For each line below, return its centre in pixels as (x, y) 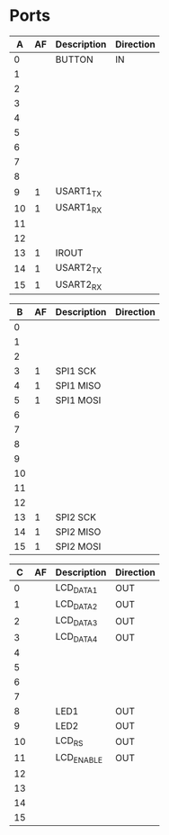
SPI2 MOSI (78, 546)
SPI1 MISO (78, 385)
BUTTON (74, 59)
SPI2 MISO (78, 532)
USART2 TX (79, 269)
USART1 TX (79, 192)
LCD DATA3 (76, 621)
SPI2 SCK (76, 516)
